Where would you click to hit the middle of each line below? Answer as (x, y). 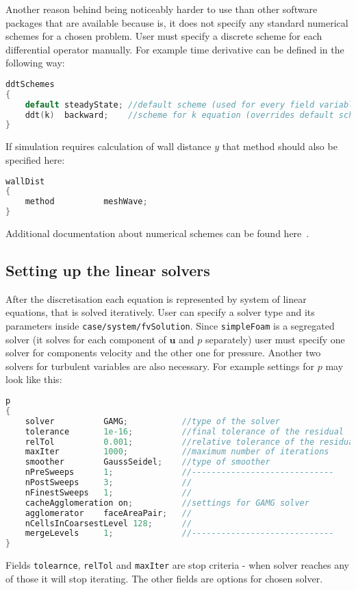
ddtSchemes (30, 84)
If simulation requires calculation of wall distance (109, 146)
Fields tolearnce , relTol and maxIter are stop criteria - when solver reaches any (177, 565)
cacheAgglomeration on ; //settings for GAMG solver (167, 503)
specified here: (35, 159)
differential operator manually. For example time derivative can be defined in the (175, 49)
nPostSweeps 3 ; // (109, 483)
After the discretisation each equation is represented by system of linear (156, 298)
